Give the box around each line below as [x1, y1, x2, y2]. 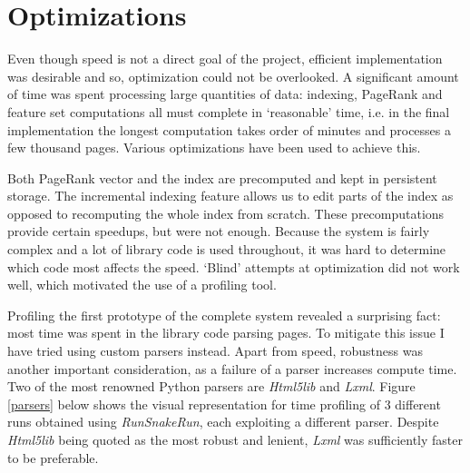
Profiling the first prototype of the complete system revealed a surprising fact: [7, 305, 441, 324]
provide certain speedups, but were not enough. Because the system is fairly [7, 222, 430, 241]
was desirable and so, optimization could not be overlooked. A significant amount [7, 66, 459, 85]
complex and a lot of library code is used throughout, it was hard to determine [7, 240, 446, 259]
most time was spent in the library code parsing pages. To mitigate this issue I [7, 323, 445, 342]
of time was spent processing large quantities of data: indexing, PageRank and [7, 84, 443, 103]
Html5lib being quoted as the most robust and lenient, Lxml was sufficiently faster [7, 430, 464, 448]
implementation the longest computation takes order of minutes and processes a [7, 120, 451, 139]
